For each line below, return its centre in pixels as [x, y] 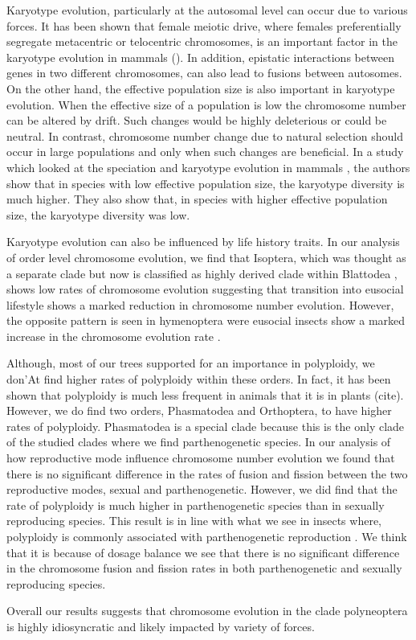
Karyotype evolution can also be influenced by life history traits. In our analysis [203, 242]
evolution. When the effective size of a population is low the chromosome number [206, 104]
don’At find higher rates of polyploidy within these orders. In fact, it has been [199, 379]
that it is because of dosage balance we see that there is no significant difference [203, 552]
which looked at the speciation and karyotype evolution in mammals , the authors [208, 167]
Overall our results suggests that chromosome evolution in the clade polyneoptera [207, 611]
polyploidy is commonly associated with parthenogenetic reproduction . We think [207, 536]
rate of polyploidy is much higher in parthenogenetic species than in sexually [196, 505]
